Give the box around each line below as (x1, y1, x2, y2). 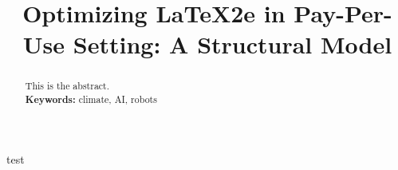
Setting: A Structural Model (73, 28, 392, 61)
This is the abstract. (25, 79, 110, 93)
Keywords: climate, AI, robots (25, 93, 157, 107)
